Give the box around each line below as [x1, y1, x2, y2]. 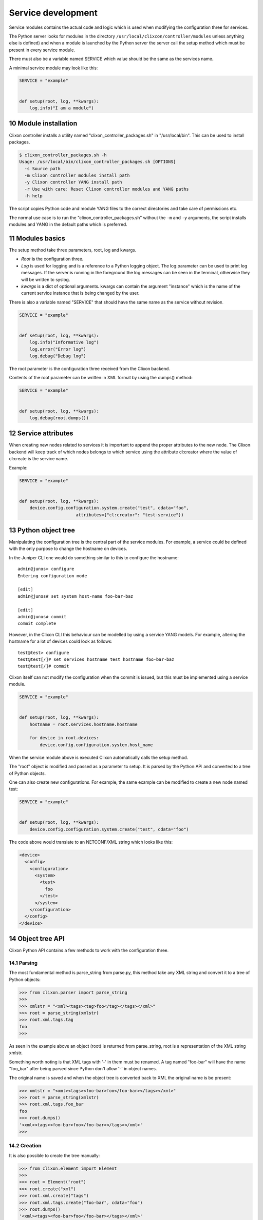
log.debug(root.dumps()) [29, 415, 89, 421]
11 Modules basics [9, 234, 65, 243]
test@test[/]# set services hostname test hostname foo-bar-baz [18, 656, 175, 662]
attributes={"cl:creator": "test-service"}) [75, 512, 184, 517]
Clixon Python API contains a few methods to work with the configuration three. [9, 947, 169, 954]
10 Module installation [9, 120, 77, 128]
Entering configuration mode [18, 573, 87, 578]
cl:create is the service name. [9, 456, 68, 462]
